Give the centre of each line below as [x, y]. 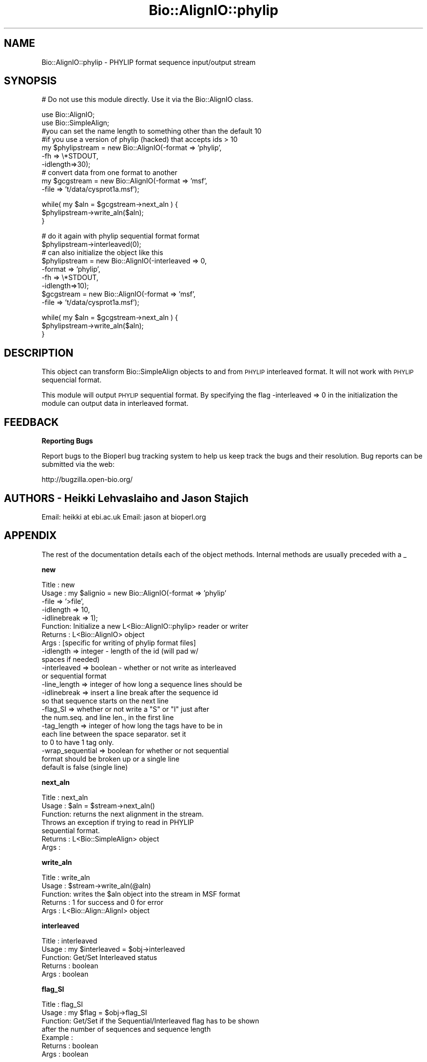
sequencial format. [72, 380]
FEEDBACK [31, 422]
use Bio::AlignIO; [68, 115]
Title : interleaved [69, 941]
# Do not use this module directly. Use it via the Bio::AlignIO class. [147, 100]
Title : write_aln [66, 877]
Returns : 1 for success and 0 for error [102, 902]
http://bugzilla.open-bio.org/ [87, 480]
